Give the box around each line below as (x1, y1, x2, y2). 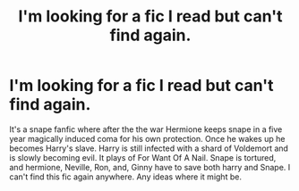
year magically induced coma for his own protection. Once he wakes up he (9, 133, 286, 144)
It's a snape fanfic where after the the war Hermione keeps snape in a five (9, 123, 283, 135)
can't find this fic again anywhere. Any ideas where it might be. (9, 171, 242, 182)
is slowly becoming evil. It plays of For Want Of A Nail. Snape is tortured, (9, 152, 277, 162)
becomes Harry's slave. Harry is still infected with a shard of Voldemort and (9, 143, 289, 154)
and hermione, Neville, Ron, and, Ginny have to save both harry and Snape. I (9, 162, 291, 172)
